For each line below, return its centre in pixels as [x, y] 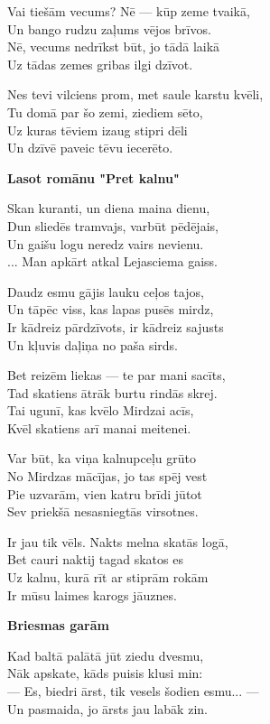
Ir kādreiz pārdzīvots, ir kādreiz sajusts [116, 326]
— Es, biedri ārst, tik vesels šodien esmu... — [133, 691]
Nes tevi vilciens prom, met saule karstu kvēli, [135, 94]
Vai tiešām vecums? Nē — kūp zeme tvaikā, [129, 11]
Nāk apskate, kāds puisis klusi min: [105, 673]
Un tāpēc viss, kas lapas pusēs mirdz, [111, 309]
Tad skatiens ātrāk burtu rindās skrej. [112, 392]
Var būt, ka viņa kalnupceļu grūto [102, 458]
